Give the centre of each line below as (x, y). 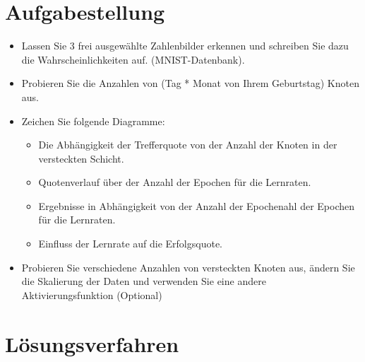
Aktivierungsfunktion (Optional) (92, 294)
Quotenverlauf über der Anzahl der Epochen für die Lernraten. (175, 182)
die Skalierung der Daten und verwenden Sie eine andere (144, 281)
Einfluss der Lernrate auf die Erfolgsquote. (130, 244)
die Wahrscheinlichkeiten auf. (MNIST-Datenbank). (133, 59)
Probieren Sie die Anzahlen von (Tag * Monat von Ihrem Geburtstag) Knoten (190, 83)
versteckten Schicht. (81, 158)
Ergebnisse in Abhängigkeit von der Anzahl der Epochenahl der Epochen (196, 205)
